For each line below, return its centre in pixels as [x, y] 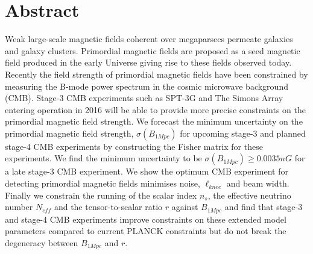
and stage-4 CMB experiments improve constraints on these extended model [146, 219]
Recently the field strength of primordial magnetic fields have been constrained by [156, 74]
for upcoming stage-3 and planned [243, 133]
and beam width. [258, 183]
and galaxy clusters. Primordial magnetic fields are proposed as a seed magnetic [153, 50]
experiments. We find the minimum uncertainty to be [103, 158]
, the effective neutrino [249, 195]
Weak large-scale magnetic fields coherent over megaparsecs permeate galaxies [149, 39]
